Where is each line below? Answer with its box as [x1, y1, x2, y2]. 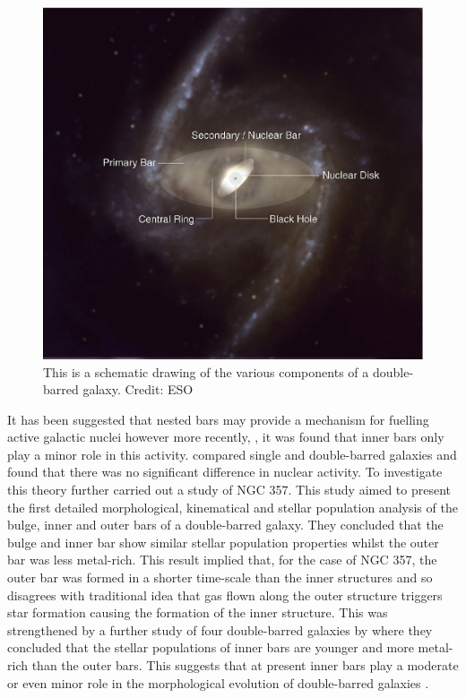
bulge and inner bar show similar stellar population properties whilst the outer [7, 532, 439, 551]
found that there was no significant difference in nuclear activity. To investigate [7, 462, 443, 481]
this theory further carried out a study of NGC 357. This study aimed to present [7, 480, 452, 499]
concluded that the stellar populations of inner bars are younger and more [7, 638, 414, 657]
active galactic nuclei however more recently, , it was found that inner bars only [7, 427, 444, 446]
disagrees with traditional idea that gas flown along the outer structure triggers [7, 585, 443, 604]
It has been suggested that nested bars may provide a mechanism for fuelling [7, 409, 429, 428]
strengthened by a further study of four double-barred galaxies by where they [7, 620, 433, 639]
